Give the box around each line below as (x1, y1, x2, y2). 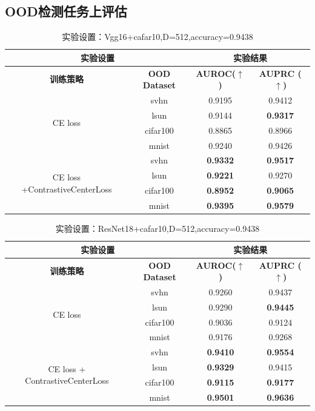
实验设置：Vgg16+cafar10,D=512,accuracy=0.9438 (62, 30, 253, 43)
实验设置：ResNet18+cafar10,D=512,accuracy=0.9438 (55, 222, 260, 235)
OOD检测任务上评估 (5, 2, 127, 21)
